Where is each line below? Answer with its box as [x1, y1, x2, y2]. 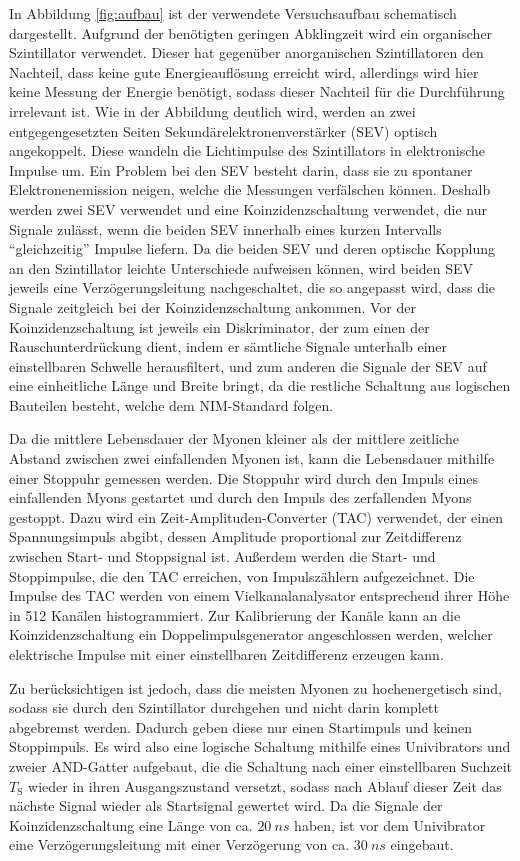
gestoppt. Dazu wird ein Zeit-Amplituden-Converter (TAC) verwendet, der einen [9, 506, 503, 527]
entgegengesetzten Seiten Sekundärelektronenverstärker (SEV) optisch [9, 120, 438, 141]
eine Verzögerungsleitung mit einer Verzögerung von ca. [9, 834, 350, 855]
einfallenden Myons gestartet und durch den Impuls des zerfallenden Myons [9, 487, 472, 508]
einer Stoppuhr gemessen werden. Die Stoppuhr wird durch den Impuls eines [9, 467, 478, 488]
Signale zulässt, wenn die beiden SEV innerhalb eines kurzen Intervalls [9, 218, 442, 239]
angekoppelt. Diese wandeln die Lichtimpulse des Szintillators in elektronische [9, 140, 486, 161]
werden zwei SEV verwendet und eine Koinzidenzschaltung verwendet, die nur [9, 198, 487, 219]
